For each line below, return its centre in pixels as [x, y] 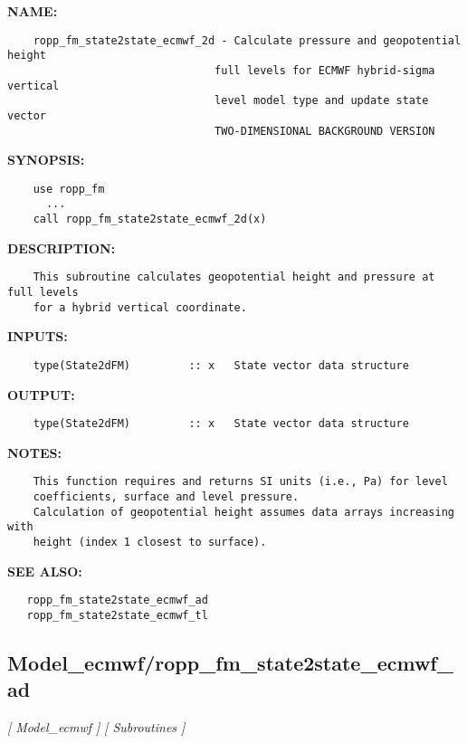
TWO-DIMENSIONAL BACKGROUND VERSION [325, 131]
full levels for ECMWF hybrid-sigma [325, 70]
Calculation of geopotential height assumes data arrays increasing [243, 512]
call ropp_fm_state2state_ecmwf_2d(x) [150, 219]
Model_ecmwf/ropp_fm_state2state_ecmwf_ [230, 662]
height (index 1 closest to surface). [150, 543]
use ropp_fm [69, 189]
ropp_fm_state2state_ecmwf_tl [117, 615]
